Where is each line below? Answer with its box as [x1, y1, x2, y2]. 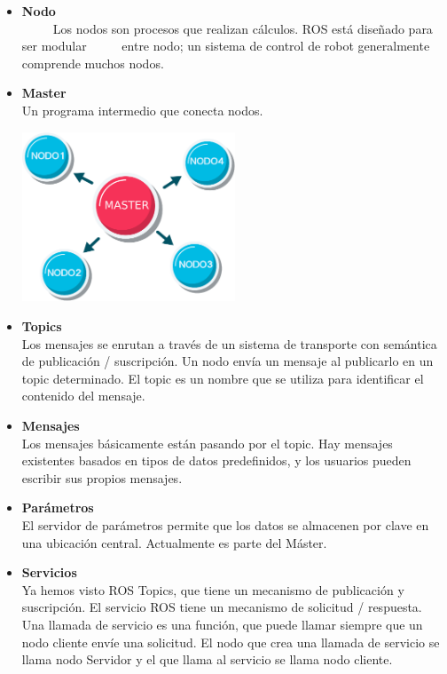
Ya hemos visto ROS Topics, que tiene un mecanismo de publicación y [21, 580, 404, 599]
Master [21, 83, 67, 102]
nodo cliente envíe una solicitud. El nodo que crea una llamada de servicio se [21, 632, 440, 651]
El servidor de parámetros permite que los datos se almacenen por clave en [21, 515, 429, 534]
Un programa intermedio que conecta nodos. [21, 100, 263, 119]
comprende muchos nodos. [21, 53, 164, 72]
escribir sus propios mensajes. [21, 468, 183, 487]
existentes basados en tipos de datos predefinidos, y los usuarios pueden [21, 451, 412, 470]
